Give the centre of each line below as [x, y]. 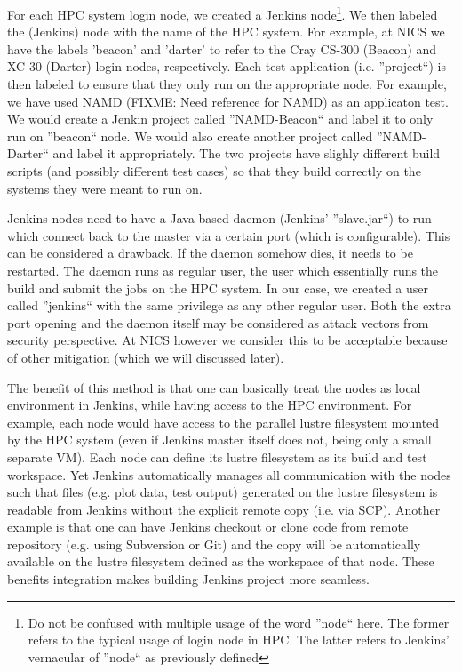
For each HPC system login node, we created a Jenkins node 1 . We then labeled [223, 13]
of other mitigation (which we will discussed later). [146, 357]
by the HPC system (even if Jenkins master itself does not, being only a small [219, 440]
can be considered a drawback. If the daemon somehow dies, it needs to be [210, 253]
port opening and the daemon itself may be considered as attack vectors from [218, 322]
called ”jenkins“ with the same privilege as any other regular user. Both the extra [229, 305]
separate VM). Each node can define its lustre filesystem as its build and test [217, 456]
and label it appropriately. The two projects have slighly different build [247, 153]
